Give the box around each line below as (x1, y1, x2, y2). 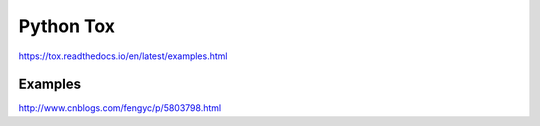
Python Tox (18, 15, 115, 37)
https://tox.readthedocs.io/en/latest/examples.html (18, 50, 228, 62)
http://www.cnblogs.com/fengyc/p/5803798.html (18, 102, 222, 114)
